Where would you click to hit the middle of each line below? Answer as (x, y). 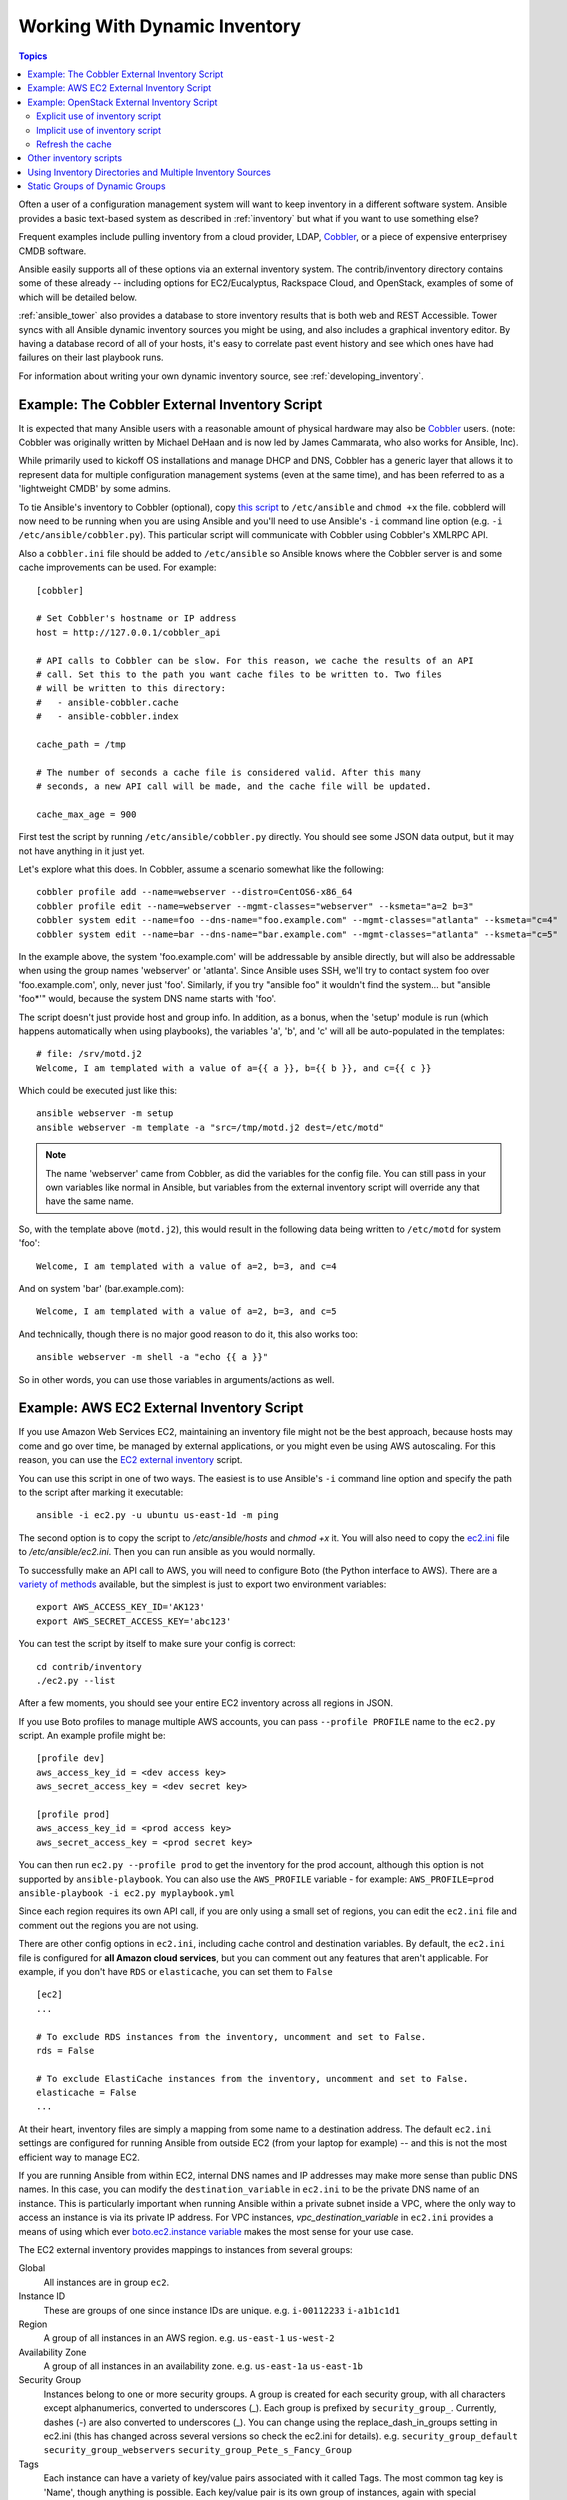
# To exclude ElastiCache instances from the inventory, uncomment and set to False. (252, 2078)
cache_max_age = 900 (86, 814)
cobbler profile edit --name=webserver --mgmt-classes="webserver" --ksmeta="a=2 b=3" (255, 906)
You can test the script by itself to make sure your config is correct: (157, 1644)
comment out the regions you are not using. (108, 1925)
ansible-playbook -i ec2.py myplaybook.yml (126, 1893)
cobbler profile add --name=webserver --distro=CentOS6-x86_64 (194, 892)
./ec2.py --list (76, 1680)
